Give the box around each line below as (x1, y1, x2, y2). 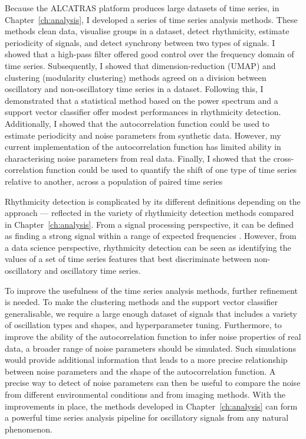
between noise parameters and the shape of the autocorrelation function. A (5, 365, 276, 377)
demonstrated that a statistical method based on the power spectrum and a (5, 94, 278, 106)
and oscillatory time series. (44, 264, 141, 277)
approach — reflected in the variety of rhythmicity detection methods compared (5, 207, 294, 219)
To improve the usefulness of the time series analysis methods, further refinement (5, 284, 298, 296)
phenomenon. (5, 422, 52, 435)
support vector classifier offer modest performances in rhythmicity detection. (5, 106, 281, 118)
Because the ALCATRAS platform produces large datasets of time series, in (5, 2, 279, 14)
